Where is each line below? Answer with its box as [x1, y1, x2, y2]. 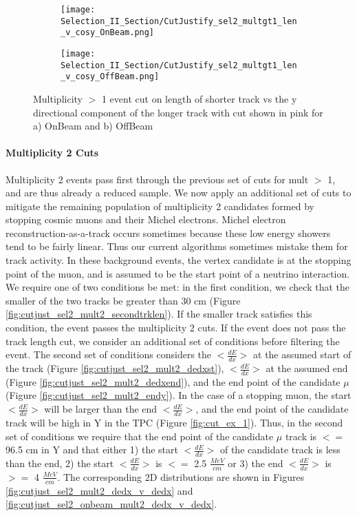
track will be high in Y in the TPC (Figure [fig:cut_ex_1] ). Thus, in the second [6, 415, 343, 429]
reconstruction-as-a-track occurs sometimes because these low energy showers [6, 225, 331, 240]
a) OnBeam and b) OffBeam [33, 118, 153, 133]
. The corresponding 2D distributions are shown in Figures [57, 469, 305, 484]
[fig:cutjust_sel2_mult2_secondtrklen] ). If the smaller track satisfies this [6, 307, 312, 321]
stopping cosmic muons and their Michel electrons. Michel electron [6, 212, 286, 227]
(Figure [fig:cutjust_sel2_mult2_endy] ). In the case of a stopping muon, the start [6, 388, 351, 402]
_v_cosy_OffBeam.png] [61, 72, 160, 82]
